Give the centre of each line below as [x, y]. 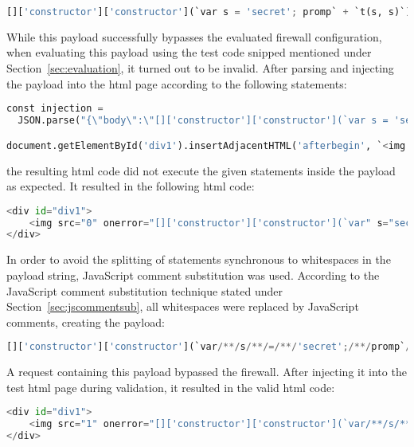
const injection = [55, 109]
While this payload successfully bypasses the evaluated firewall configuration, [194, 36]
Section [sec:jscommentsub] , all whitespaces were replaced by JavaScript [183, 306]
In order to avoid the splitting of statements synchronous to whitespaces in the [199, 259]
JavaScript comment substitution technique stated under [145, 290]
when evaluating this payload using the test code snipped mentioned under [189, 52]
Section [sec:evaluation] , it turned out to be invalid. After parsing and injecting [200, 68]
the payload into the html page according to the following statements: [177, 83]
